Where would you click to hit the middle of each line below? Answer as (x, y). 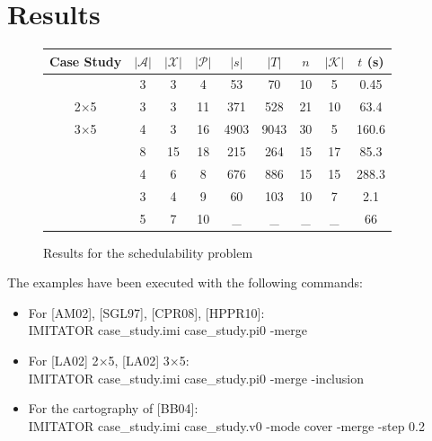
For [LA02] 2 (63, 360)
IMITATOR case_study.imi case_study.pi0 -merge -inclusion (196, 378)
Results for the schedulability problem (148, 252)
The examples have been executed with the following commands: (185, 282)
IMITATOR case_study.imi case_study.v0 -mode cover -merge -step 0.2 (227, 425)
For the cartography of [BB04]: (113, 408)
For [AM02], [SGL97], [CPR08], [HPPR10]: (146, 312)
